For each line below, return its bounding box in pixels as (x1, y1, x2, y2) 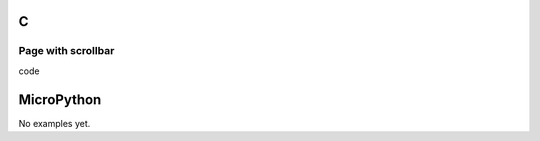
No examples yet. (18, 117, 91, 129)
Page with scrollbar (18, 44, 115, 58)
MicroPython (18, 91, 102, 108)
